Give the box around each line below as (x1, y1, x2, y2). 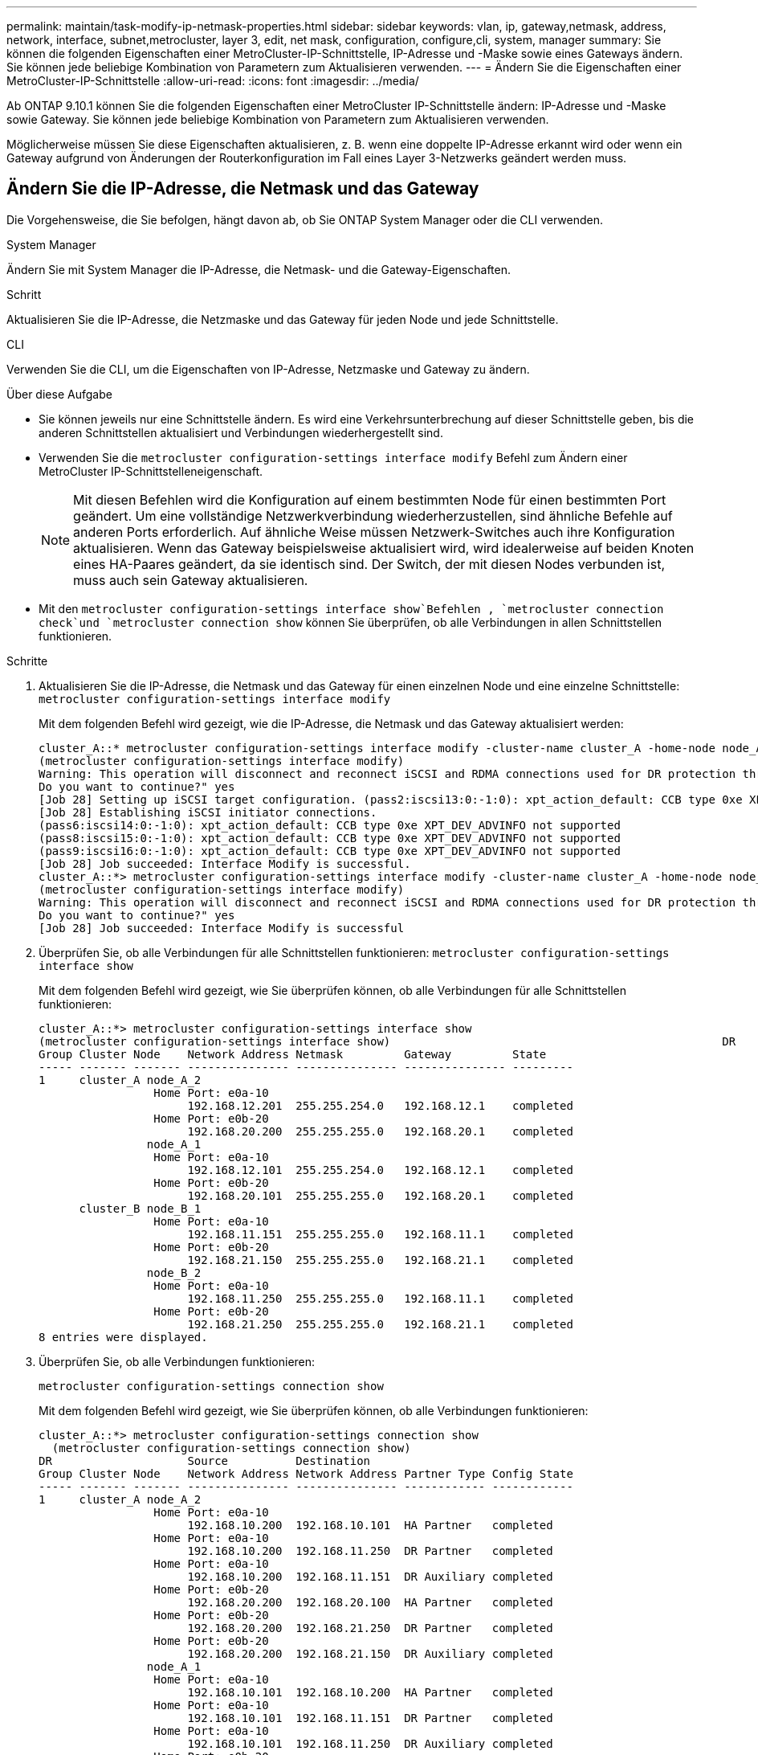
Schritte (6, 653, 48, 668)
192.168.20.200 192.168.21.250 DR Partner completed (187, 1621, 553, 1634)
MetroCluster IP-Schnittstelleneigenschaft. (39, 464, 263, 478)
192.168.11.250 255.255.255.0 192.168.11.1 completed (187, 1291, 573, 1305)
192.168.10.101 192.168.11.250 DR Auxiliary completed (187, 1737, 553, 1750)
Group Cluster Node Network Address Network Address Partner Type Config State (39, 1467, 573, 1480)
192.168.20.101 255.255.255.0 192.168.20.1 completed (187, 1188, 573, 1202)
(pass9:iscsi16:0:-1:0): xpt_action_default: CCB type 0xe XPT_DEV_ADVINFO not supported (39, 844, 621, 857)
